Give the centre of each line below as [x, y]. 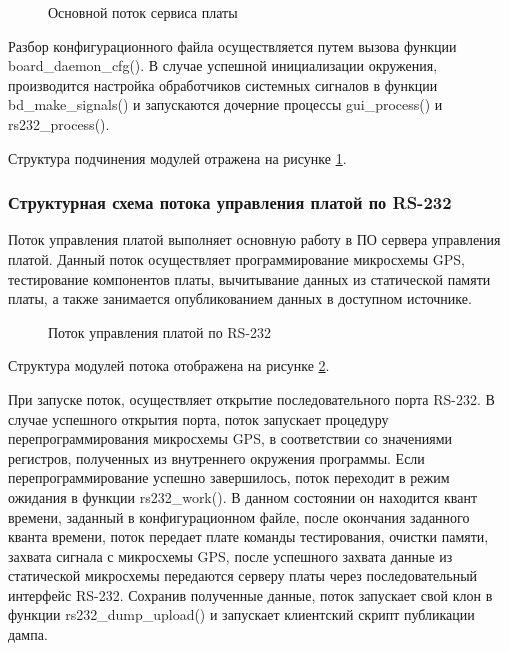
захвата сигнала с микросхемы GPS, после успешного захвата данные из [230, 555]
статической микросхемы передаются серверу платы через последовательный [243, 575]
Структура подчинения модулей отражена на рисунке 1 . [177, 157]
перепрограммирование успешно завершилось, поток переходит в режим [229, 477]
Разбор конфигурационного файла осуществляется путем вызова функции [232, 45]
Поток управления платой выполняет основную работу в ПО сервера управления [254, 239]
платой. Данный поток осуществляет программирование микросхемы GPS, [236, 258]
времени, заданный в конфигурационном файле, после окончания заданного [239, 516]
